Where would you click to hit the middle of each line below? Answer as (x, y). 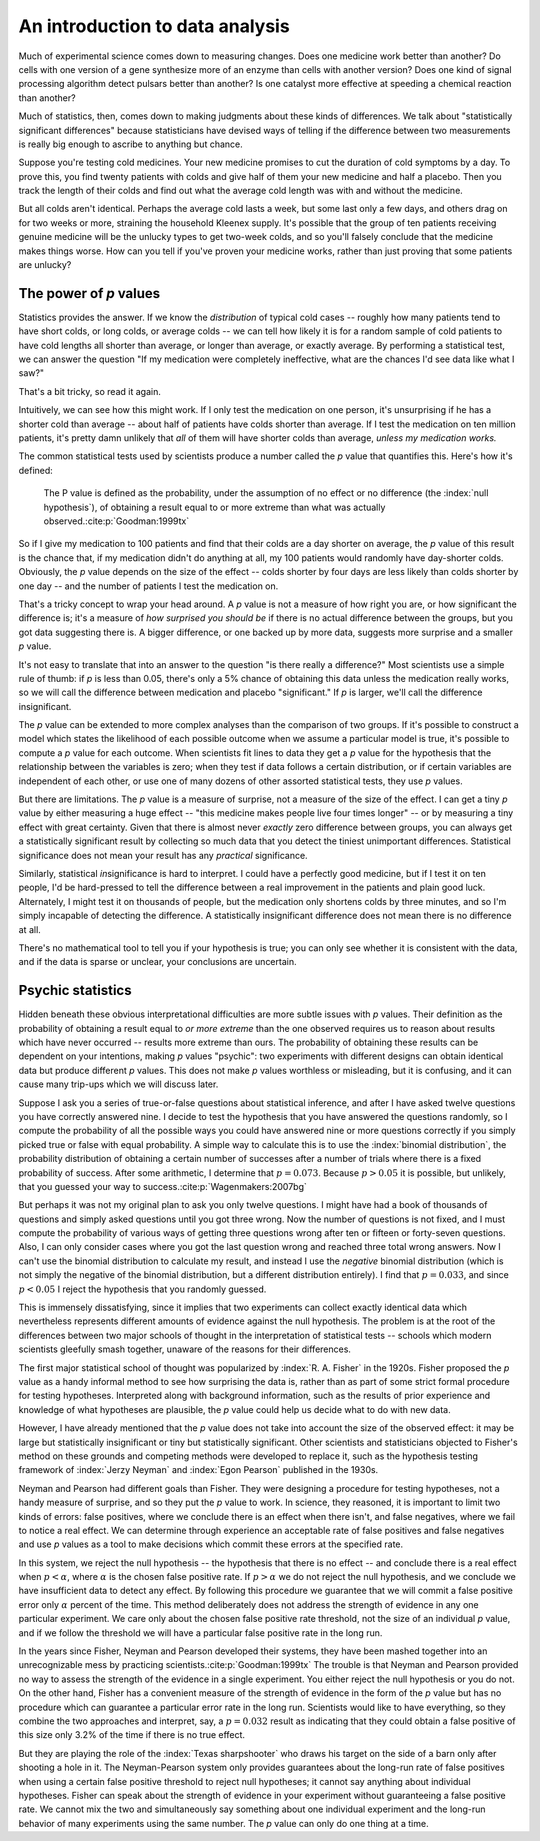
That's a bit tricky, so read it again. (90, 391)
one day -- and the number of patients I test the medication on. (148, 586)
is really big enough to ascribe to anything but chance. (131, 144)
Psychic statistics (75, 990)
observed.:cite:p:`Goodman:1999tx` (116, 521)
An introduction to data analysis (154, 26)
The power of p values (89, 293)
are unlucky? (45, 265)
